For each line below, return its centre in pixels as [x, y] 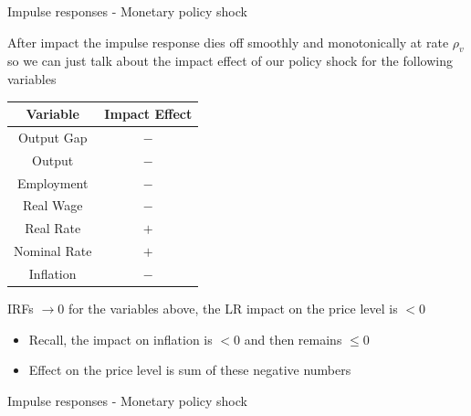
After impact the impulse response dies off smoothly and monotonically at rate [228, 42]
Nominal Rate [53, 251]
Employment [52, 182]
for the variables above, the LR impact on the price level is [233, 309]
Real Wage [52, 205]
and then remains [293, 339]
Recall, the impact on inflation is [120, 339]
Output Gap [52, 137]
